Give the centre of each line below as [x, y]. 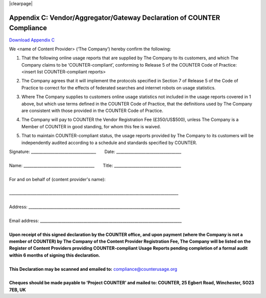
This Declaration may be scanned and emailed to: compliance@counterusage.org [93, 269]
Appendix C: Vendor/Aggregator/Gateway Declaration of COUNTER [115, 18]
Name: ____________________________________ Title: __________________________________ [95, 165]
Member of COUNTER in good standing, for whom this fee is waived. [91, 126]
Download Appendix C [32, 40]
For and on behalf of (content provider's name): [57, 179]
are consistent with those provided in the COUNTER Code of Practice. [92, 111]
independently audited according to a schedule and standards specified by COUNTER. [109, 143]
